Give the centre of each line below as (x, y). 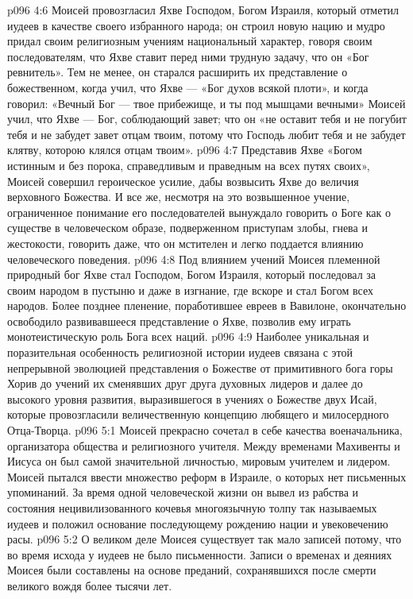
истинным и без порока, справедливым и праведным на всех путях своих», (189, 165)
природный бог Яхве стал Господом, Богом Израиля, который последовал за (192, 274)
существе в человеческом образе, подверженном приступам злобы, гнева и (187, 228)
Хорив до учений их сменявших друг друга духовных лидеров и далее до (185, 383)
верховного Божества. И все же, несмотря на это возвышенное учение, (179, 197)
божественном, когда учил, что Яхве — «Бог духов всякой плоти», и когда (188, 87)
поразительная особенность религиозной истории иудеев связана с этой (180, 352)
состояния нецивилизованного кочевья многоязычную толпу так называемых (192, 508)
